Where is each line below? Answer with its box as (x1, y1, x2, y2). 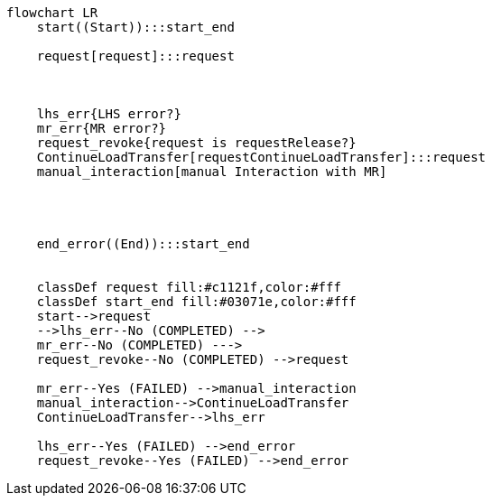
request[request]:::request (36, 49, 235, 63)
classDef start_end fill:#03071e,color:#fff (36, 294, 357, 309)
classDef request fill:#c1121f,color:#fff (36, 280, 341, 294)
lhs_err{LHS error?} (36, 107, 181, 121)
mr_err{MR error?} (36, 121, 167, 135)
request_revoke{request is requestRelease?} (36, 135, 357, 150)
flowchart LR (6, 5, 98, 20)
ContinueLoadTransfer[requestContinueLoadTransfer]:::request (36, 150, 487, 164)
